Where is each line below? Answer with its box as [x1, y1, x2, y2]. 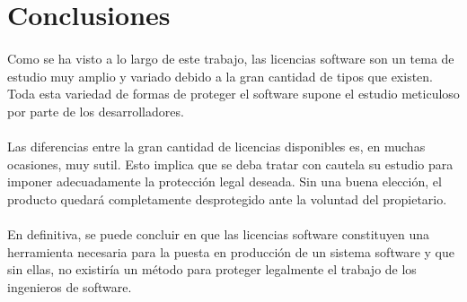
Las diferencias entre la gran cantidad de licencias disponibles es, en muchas [7, 136, 426, 155]
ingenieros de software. [7, 277, 132, 296]
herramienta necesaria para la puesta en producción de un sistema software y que [7, 242, 454, 261]
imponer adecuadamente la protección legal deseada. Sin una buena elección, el [7, 172, 442, 191]
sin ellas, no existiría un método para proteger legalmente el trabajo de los [7, 260, 417, 279]
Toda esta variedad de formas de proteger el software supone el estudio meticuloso [7, 84, 460, 103]
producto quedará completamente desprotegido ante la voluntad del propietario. [7, 189, 447, 208]
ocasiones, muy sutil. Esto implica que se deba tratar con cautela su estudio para [7, 154, 454, 173]
